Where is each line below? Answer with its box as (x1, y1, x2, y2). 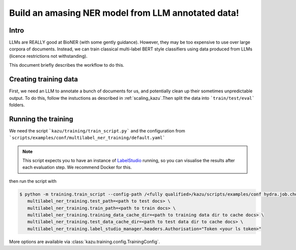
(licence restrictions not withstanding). (9, 53, 88, 59)
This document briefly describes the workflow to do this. (9, 62, 124, 68)
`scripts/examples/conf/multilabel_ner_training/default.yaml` (9, 135, 165, 141)
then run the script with (9, 178, 57, 184)
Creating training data (9, 75, 78, 83)
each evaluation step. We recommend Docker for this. (22, 165, 132, 170)
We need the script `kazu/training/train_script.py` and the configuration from (9, 127, 185, 133)
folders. (9, 102, 25, 108)
